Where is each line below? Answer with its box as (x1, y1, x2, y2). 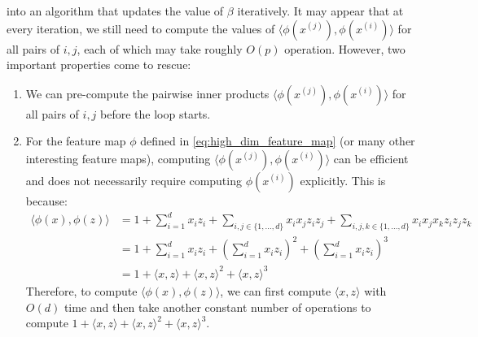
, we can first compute (220, 282, 331, 299)
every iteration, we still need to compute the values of (7, 19, 275, 37)
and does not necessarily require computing (25, 171, 242, 188)
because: (25, 192, 68, 209)
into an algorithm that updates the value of (7, 2, 224, 19)
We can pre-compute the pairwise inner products (25, 84, 270, 102)
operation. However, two (284, 40, 406, 57)
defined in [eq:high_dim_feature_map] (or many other (140, 132, 415, 149)
